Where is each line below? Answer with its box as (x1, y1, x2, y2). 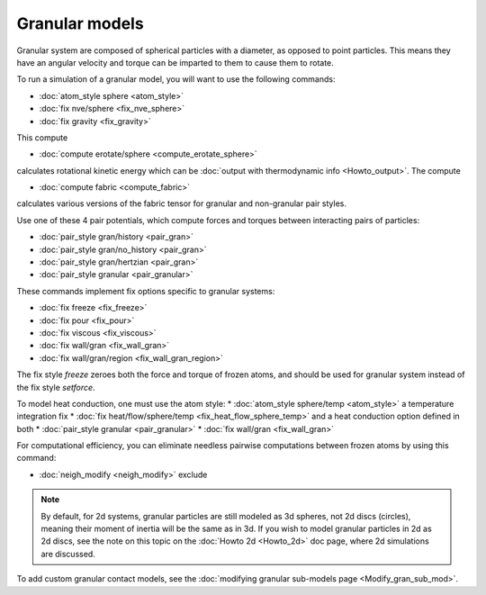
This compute (16, 131, 68, 143)
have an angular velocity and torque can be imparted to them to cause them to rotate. (16, 57, 335, 68)
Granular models (16, 14, 144, 33)
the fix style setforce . (16, 382, 95, 392)
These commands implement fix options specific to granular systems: (16, 285, 275, 296)
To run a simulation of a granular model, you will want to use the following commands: (16, 74, 336, 85)
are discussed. (40, 548, 96, 559)
